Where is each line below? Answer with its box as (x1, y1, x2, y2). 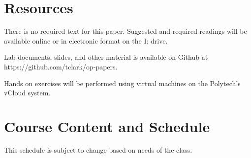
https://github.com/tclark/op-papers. (4, 61, 118, 71)
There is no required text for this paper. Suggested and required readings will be (4, 26, 247, 36)
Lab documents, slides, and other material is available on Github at (4, 52, 208, 62)
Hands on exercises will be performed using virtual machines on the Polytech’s (4, 78, 241, 88)
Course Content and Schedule (4, 116, 210, 136)
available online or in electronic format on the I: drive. (4, 35, 168, 45)
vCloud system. (4, 88, 51, 98)
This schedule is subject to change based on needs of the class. (4, 144, 192, 155)
